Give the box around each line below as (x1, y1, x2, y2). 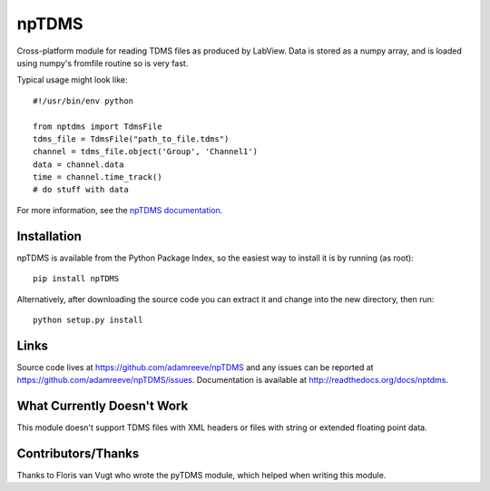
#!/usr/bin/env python (33, 95, 134, 106)
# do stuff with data (33, 184, 129, 195)
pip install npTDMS (33, 273, 120, 284)
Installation (16, 228, 82, 244)
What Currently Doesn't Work (16, 398, 189, 414)
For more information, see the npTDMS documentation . (16, 204, 223, 215)
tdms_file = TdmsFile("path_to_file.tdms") (33, 133, 230, 144)
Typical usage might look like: (16, 74, 128, 85)
